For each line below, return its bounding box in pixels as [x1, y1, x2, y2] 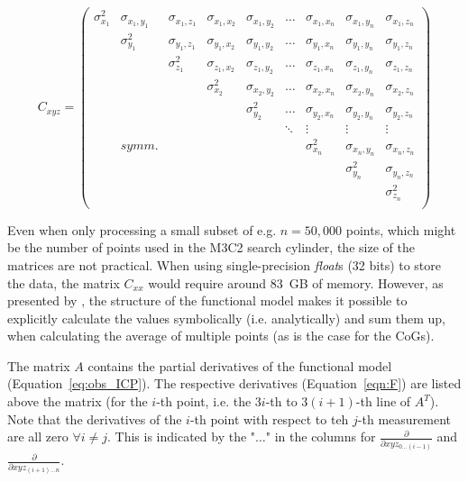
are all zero [7, 427, 69, 446]
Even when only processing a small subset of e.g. [7, 220, 277, 239]
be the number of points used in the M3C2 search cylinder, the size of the [7, 238, 415, 257]
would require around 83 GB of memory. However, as [148, 273, 444, 292]
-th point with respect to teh [189, 409, 349, 428]
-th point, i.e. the [156, 392, 252, 411]
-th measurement [357, 409, 451, 428]
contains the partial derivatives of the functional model [87, 356, 392, 375]
